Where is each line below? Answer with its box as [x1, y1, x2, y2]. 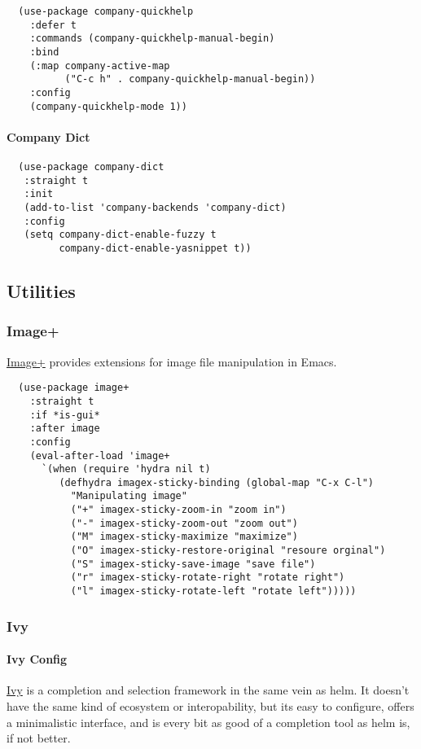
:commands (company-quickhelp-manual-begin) [29, 33, 275, 45]
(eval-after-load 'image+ [29, 449, 170, 462]
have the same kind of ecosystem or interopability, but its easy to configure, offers [7, 697, 414, 714]
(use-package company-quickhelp [18, 6, 194, 17]
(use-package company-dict [18, 161, 164, 173]
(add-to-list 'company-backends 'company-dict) [24, 202, 287, 214]
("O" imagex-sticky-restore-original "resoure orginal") [70, 545, 386, 557]
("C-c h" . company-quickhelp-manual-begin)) [64, 73, 316, 85]
